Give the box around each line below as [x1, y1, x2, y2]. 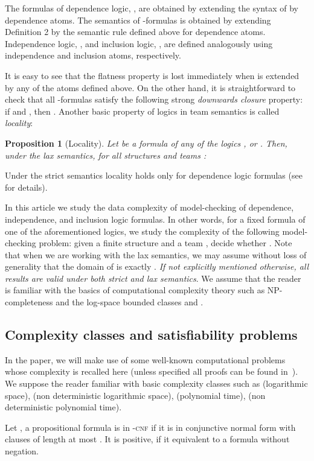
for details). [5, 180, 48, 193]
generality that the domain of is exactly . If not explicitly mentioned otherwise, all [5, 260, 309, 273]
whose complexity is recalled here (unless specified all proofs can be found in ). [5, 365, 298, 378]
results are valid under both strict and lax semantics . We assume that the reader [5, 272, 301, 284]
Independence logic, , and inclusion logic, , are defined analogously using [5, 37, 273, 49]
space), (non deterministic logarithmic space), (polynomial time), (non [5, 389, 266, 401]
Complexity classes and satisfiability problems [5, 325, 298, 344]
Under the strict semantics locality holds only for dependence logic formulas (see [5, 169, 303, 182]
